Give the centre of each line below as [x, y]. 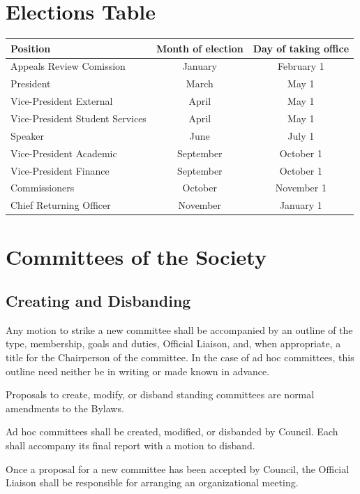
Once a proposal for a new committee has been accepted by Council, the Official [178, 468]
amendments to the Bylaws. [65, 408]
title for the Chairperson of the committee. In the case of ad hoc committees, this [180, 357]
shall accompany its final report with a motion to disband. [130, 445]
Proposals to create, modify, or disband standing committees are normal [160, 394]
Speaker [27, 135]
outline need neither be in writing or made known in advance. [138, 371]
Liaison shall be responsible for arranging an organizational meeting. [152, 482]
